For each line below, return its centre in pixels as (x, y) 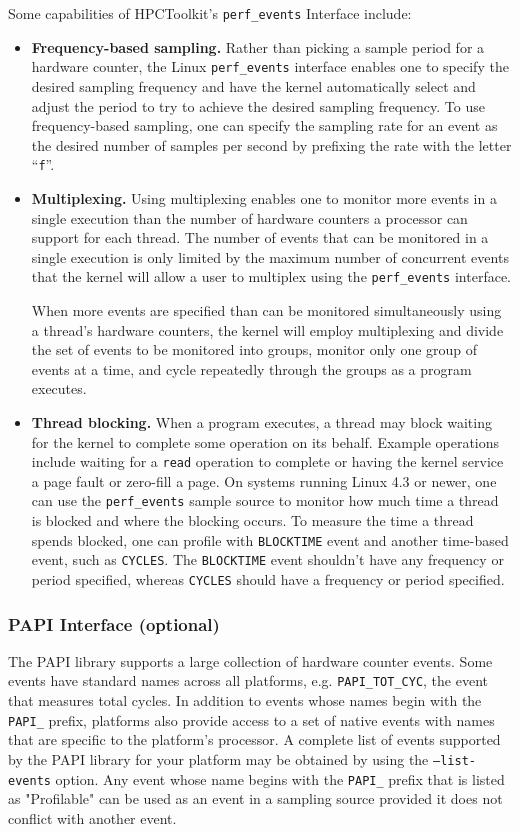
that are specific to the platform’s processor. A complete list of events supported (254, 739)
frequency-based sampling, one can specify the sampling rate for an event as (264, 125)
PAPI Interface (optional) (114, 623)
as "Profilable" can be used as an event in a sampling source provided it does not (255, 798)
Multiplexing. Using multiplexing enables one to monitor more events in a (264, 197)
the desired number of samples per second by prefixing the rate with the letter (271, 144)
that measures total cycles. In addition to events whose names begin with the (245, 700)
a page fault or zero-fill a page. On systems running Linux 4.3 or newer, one (264, 480)
